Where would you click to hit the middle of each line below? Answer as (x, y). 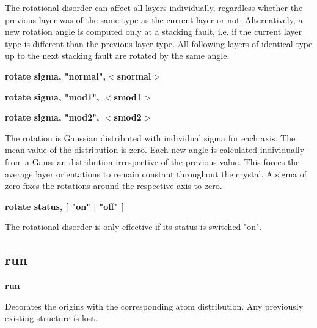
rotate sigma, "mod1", (52, 96)
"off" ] (112, 206)
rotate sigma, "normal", (55, 76)
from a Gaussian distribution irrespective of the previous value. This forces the (152, 161)
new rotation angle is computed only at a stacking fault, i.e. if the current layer (154, 32)
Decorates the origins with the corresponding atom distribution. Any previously (154, 306)
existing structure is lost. (51, 318)
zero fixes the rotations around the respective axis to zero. (114, 186)
